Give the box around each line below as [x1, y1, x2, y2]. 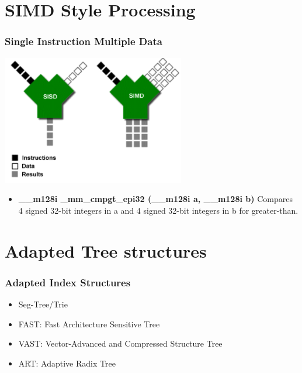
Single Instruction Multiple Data [5, 34, 162, 49]
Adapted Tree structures [5, 238, 207, 262]
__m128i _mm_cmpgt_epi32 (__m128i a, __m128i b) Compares [18, 193, 293, 205]
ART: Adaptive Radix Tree [18, 357, 116, 369]
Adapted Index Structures [5, 275, 131, 289]
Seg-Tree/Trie [18, 298, 68, 310]
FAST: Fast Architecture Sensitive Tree [18, 317, 160, 330]
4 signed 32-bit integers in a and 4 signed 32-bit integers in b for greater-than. [18, 204, 298, 216]
